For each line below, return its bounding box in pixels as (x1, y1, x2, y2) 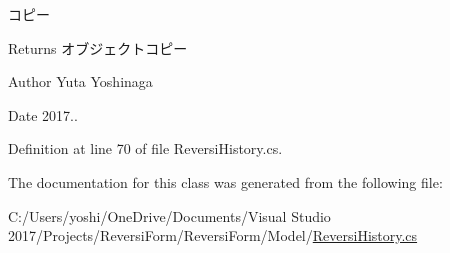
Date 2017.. (8, 104, 78, 125)
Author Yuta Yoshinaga (8, 71, 153, 92)
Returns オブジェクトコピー (8, 37, 188, 58)
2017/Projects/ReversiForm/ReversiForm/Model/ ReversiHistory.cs (8, 225, 418, 246)
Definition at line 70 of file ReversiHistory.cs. (8, 138, 283, 159)
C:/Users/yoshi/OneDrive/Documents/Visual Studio (8, 205, 331, 226)
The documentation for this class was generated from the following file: (8, 171, 443, 192)
